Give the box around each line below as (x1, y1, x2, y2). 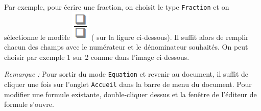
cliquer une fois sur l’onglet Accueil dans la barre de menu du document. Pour (4, 79, 252, 90)
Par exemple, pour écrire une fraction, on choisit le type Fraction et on (4, 2, 229, 12)
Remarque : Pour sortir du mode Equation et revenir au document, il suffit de (4, 69, 249, 79)
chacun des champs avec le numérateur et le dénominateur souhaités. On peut (4, 41, 248, 52)
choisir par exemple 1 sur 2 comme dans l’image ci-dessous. (4, 51, 189, 62)
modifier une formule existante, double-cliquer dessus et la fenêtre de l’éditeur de (4, 88, 257, 99)
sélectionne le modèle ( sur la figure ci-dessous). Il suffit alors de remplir (4, 31, 249, 42)
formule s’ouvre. (4, 99, 54, 109)
